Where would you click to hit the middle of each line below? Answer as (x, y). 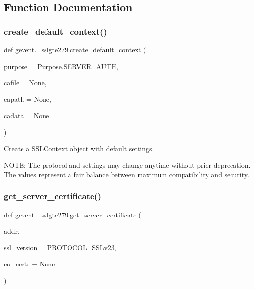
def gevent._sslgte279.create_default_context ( (75, 49)
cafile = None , (25, 83)
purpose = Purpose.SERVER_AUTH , (61, 66)
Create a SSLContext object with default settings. (79, 148)
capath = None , (28, 99)
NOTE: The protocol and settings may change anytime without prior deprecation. (127, 165)
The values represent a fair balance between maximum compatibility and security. (127, 174)
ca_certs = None (30, 264)
